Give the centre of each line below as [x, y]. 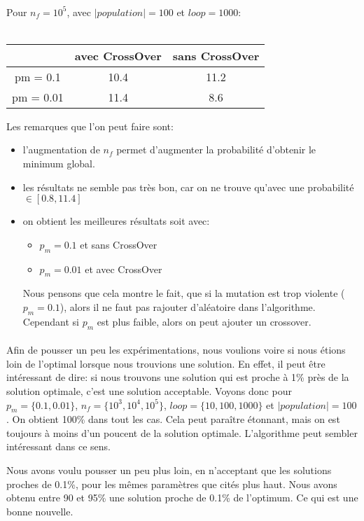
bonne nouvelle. [40, 511]
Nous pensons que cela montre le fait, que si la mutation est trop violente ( [184, 293]
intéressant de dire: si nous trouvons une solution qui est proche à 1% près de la [178, 377]
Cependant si [51, 321]
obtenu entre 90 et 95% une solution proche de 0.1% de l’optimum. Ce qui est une [182, 498]
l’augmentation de [61, 150]
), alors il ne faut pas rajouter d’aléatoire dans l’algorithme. [188, 306]
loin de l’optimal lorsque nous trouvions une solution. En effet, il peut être [166, 363]
